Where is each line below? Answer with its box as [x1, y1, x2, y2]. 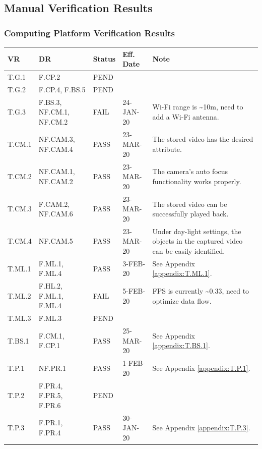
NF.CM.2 [38, 116, 68, 127]
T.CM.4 [8, 236, 32, 246]
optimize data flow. [152, 295, 212, 306]
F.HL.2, [38, 280, 62, 291]
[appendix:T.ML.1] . [152, 268, 212, 278]
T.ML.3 [8, 313, 31, 323]
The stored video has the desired [152, 134, 253, 144]
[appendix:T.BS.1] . [152, 340, 210, 351]
